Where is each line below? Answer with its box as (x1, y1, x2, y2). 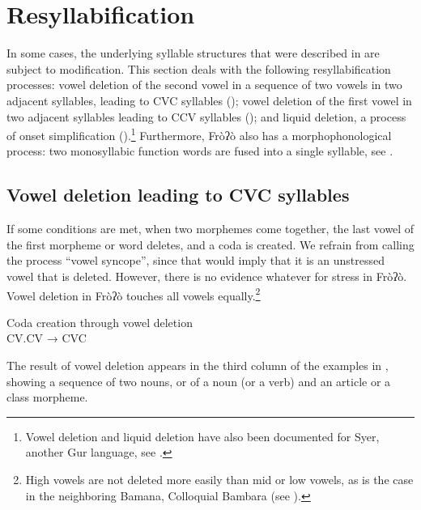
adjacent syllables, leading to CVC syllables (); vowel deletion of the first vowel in (6, 91, 412, 108)
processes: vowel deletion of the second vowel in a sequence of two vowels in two (6, 76, 402, 93)
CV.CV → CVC (6, 329, 87, 346)
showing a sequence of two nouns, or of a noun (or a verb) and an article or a (6, 372, 391, 389)
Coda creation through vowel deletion (6, 313, 193, 330)
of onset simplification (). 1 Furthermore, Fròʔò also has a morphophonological (6, 125, 392, 143)
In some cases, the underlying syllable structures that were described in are (6, 45, 380, 62)
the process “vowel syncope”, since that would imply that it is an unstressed (6, 252, 385, 269)
